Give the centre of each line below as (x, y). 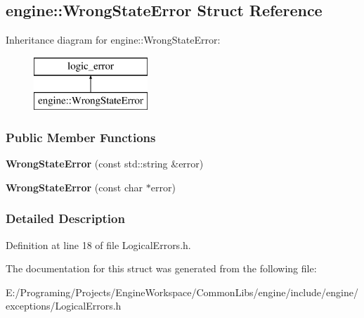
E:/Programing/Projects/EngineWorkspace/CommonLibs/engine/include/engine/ (182, 292)
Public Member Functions (81, 137)
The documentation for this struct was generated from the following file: (161, 268)
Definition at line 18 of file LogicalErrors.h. (98, 244)
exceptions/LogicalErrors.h (64, 306)
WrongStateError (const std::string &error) (105, 164)
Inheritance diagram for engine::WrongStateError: (113, 40)
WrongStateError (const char (74, 187)
